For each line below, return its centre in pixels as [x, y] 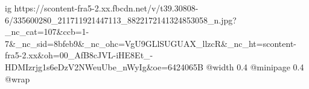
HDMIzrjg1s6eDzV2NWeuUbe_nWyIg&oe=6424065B [104, 66]
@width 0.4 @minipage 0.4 [255, 66]
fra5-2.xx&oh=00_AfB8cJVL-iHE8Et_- [79, 55]
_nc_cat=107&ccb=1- [47, 32]
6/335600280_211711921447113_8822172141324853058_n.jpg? [121, 20]
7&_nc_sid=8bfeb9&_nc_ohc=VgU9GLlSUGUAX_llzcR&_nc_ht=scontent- [151, 43]
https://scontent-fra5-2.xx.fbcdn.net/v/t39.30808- [106, 8]
